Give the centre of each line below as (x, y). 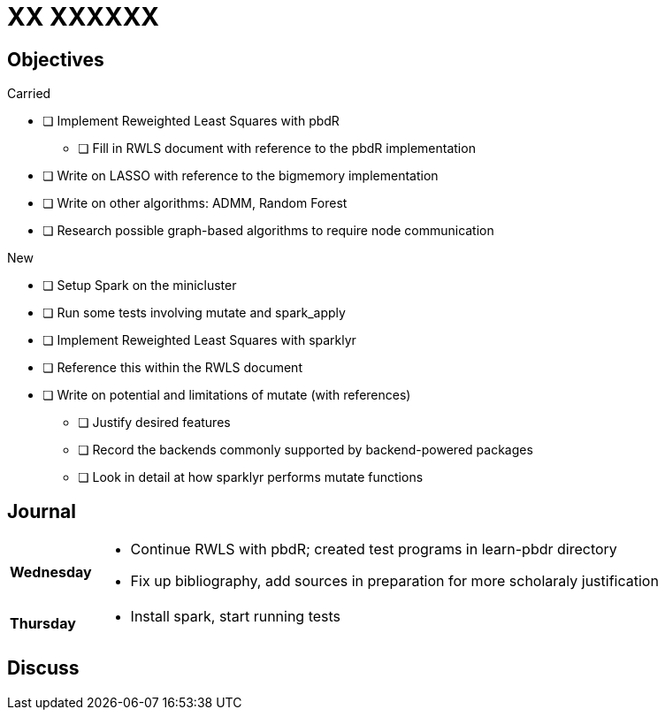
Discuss (43, 668)
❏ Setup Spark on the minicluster (140, 286)
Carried (29, 94)
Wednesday (51, 572)
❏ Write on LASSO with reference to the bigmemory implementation (241, 176)
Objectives (56, 59)
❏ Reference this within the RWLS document (172, 368)
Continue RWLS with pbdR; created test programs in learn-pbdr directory (374, 549)
